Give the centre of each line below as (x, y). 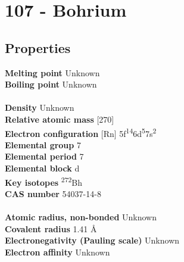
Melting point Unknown (52, 72)
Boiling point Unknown (51, 84)
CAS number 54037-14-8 (53, 193)
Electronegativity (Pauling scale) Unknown (92, 240)
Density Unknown (40, 107)
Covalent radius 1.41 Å (51, 228)
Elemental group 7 (43, 144)
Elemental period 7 (44, 156)
